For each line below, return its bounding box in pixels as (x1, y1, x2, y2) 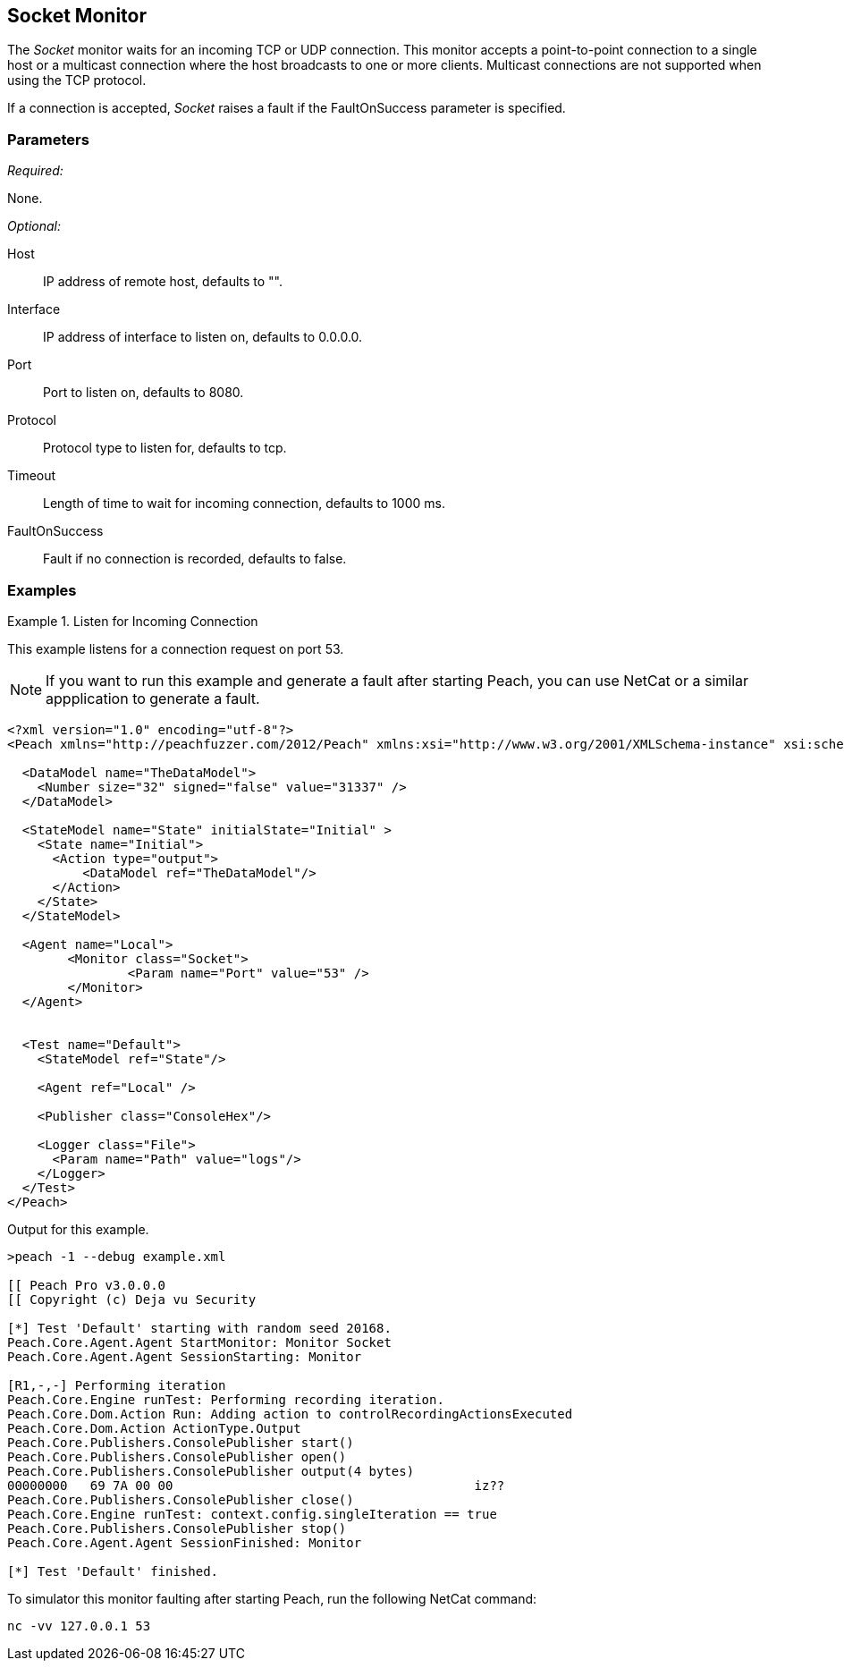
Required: (7, 163, 63, 179)
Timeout (7, 468, 56, 484)
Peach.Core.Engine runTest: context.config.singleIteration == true (7, 1506, 497, 1521)
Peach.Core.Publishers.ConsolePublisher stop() (7, 1520, 347, 1536)
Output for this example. (7, 1221, 149, 1237)
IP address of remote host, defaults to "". (43, 274, 283, 290)
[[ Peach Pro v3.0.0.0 (7, 1277, 166, 1292)
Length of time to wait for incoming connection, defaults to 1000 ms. (43, 495, 445, 512)
